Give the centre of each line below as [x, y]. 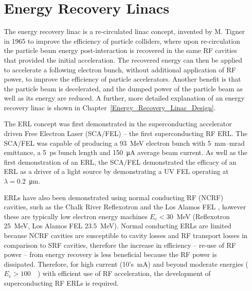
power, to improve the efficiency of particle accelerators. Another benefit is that [123, 79]
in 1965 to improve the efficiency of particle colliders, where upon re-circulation [122, 41]
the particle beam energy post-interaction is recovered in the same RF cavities [121, 50]
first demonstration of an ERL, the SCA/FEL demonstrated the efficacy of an [120, 162]
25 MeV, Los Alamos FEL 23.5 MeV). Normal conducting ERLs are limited [118, 226]
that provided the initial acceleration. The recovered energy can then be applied [123, 60]
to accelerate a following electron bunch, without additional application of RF [120, 69]
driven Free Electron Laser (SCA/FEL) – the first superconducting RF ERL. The [126, 133]
